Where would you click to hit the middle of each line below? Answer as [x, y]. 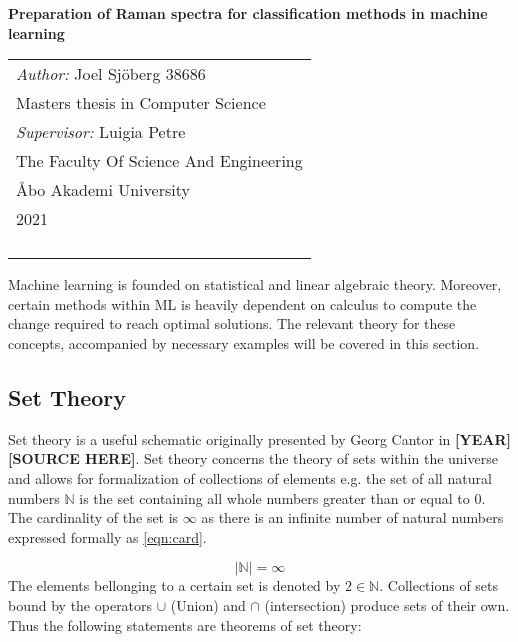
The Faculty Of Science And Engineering [159, 161]
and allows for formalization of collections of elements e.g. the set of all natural [250, 477]
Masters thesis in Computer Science [141, 103]
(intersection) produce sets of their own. [387, 604]
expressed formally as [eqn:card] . [107, 536]
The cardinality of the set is [93, 517]
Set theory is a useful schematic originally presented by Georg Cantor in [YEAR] [259, 438]
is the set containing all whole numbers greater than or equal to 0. [282, 497]
